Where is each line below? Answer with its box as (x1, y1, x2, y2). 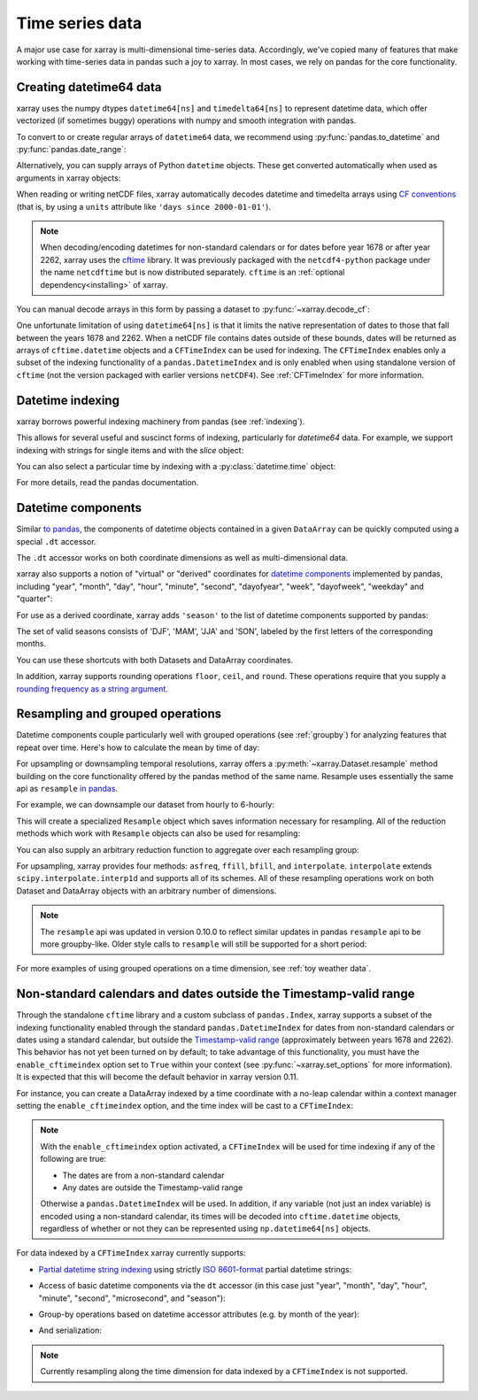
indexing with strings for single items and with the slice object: (16, 445, 244, 455)
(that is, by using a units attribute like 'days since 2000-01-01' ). (16, 201, 272, 212)
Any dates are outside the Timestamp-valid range (62, 1182, 243, 1193)
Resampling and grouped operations (16, 707, 221, 722)
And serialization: (38, 1325, 102, 1336)
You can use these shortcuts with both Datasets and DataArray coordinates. (16, 654, 294, 665)
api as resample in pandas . (16, 784, 119, 794)
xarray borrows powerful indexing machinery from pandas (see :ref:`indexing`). (16, 416, 305, 427)
